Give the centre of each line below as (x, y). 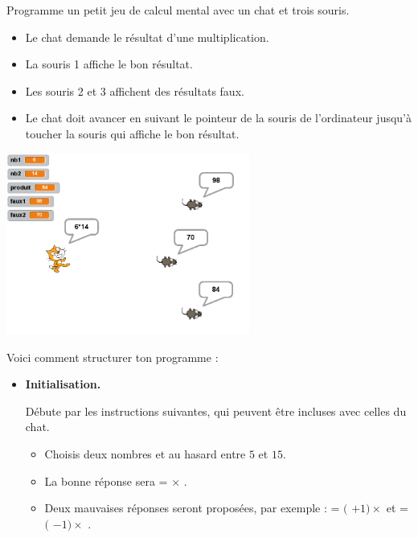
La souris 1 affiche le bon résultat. (109, 64)
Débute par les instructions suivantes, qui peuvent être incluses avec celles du (216, 411)
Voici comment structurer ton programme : (113, 357)
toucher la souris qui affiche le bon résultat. (132, 133)
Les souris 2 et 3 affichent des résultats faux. (135, 90)
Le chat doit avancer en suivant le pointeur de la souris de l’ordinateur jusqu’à (219, 118)
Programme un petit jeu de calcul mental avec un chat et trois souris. (178, 10)
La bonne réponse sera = (106, 481)
